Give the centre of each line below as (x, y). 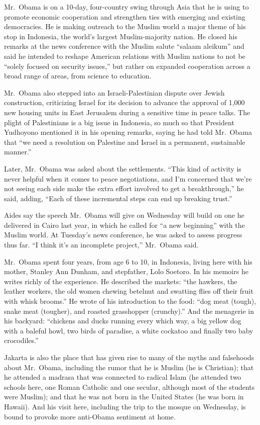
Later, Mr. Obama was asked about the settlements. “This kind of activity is (123, 168)
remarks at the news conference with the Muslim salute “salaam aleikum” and (124, 46)
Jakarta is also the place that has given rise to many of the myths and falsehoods (129, 357)
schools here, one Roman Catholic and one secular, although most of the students (129, 387)
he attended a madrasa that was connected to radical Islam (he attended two (123, 377)
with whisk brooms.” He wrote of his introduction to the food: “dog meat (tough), (130, 301)
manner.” (18, 152)
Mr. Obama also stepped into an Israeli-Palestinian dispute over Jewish (114, 92)
